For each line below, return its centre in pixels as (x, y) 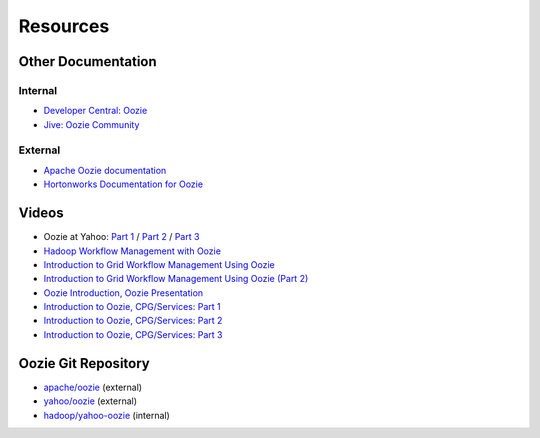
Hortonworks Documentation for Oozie (123, 184)
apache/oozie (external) (93, 387)
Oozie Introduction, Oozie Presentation (123, 292)
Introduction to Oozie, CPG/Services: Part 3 (133, 334)
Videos (41, 213)
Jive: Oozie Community (91, 124)
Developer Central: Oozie (95, 111)
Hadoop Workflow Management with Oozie (132, 251)
